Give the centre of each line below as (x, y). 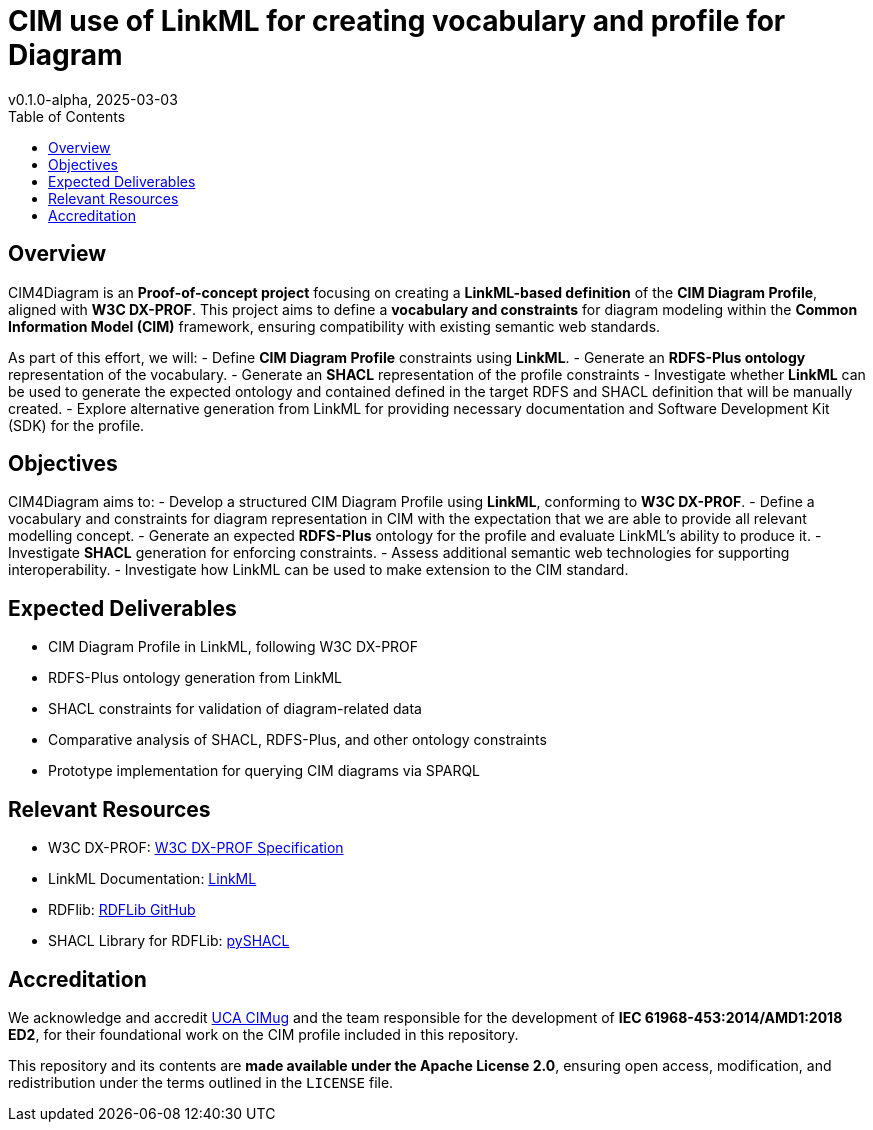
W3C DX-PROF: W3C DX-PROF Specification (196, 848)
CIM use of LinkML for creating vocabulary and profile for (397, 21)
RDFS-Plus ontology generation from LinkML (195, 678)
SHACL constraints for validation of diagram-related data (235, 709)
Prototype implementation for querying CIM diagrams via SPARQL (264, 771)
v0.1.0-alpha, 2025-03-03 (93, 99)
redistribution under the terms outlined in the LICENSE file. (201, 1082)
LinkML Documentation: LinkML (152, 879)
